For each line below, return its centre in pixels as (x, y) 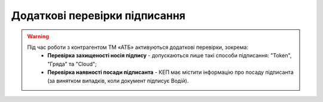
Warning (38, 36)
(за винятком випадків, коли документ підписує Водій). (118, 81)
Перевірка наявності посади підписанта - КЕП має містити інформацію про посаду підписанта (170, 72)
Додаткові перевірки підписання (98, 16)
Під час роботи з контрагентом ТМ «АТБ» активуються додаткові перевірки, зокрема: (138, 47)
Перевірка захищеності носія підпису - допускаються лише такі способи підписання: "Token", (170, 55)
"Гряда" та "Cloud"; (72, 64)
